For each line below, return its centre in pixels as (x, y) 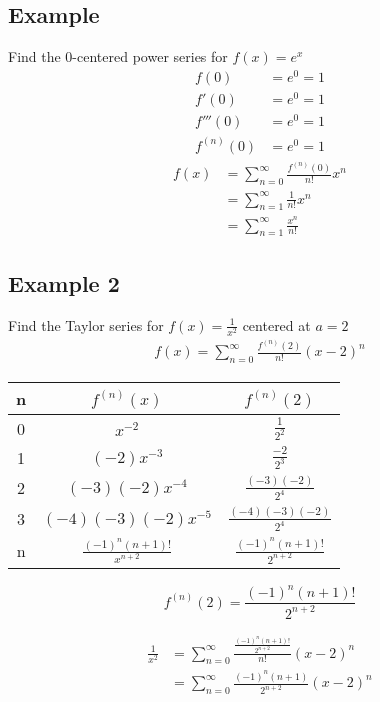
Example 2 (64, 282)
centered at (276, 324)
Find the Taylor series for (86, 324)
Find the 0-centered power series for (118, 56)
